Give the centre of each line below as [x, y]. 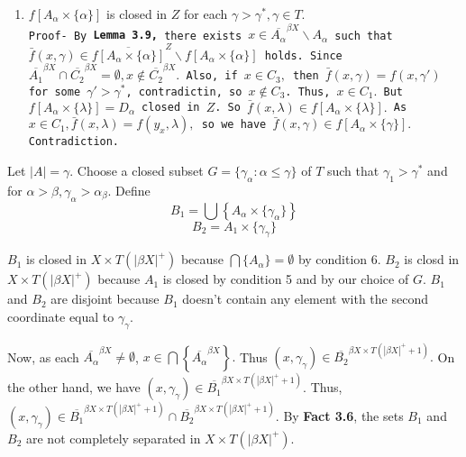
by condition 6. [339, 259]
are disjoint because [105, 299]
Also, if [212, 76]
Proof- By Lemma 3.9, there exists [135, 36]
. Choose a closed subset [137, 170]
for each [206, 14]
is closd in [432, 259]
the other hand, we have [74, 387]
